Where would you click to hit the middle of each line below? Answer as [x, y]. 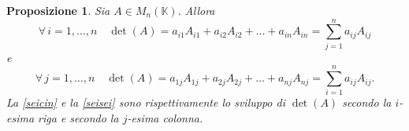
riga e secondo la [78, 118]
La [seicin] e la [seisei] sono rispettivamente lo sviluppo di [146, 102]
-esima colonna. [165, 118]
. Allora [196, 10]
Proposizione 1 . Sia [58, 10]
